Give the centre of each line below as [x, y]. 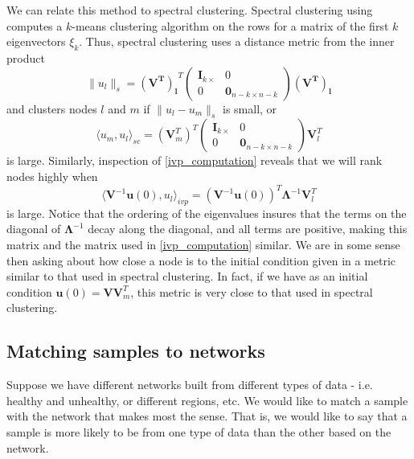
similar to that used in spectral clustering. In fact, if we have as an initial [187, 276]
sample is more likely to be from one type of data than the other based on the [199, 432]
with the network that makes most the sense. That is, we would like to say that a [207, 416]
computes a [35, 25]
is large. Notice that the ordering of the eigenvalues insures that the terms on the [207, 213]
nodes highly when [52, 176]
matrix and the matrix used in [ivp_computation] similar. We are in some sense [203, 245]
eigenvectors [36, 41]
